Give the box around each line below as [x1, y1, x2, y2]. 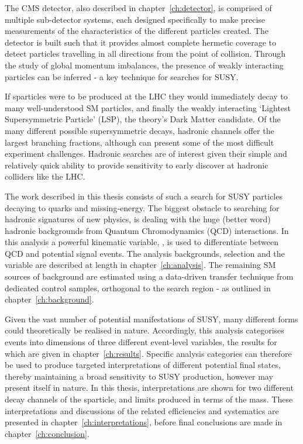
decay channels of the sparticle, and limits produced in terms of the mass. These [5, 393, 293, 405]
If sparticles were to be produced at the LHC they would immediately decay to [5, 90, 288, 102]
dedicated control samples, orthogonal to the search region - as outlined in [5, 281, 271, 294]
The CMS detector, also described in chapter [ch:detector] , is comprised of [5, 2, 272, 13]
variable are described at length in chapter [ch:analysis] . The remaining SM [5, 259, 276, 271]
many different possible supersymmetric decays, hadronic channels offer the [5, 124, 274, 136]
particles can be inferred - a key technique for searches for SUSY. [5, 70, 239, 82]
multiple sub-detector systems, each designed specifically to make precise [5, 13, 266, 25]
